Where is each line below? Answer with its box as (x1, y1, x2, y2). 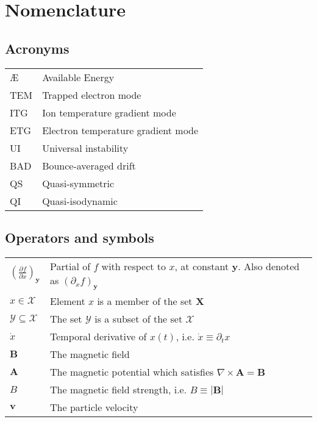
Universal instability (42, 140, 129, 155)
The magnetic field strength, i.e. (50, 382, 187, 396)
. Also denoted (238, 259, 300, 273)
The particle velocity (50, 399, 138, 414)
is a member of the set (97, 293, 193, 308)
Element (50, 293, 85, 308)
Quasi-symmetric (42, 176, 115, 190)
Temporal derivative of (50, 329, 147, 343)
